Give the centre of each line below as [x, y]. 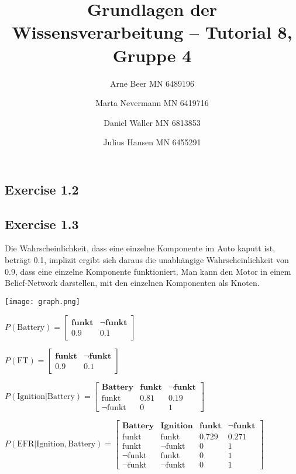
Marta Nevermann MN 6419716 [152, 103]
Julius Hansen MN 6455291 [152, 142]
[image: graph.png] [42, 301]
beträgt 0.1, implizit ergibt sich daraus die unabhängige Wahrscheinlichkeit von [147, 260]
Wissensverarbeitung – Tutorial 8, [152, 32]
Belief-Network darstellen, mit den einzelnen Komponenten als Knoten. [132, 283]
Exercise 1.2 [42, 189]
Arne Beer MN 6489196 [152, 83]
